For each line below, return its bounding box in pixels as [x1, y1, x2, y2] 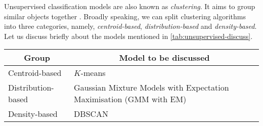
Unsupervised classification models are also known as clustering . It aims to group [4, 1, 255, 11]
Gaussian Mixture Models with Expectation [74, 81, 229, 94]
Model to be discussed [119, 52, 210, 64]
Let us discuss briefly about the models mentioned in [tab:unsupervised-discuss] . [4, 30, 253, 41]
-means [80, 67, 106, 79]
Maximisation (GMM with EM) [74, 93, 187, 105]
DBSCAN [74, 108, 109, 120]
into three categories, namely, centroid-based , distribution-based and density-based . [4, 21, 257, 31]
